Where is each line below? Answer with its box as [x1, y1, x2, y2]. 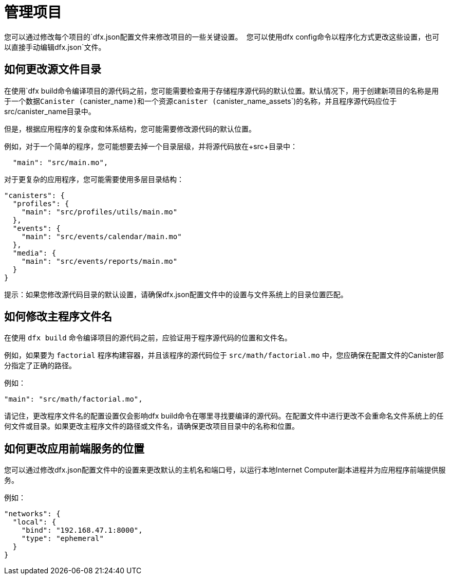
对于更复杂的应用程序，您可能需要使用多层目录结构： [4, 174, 184, 184]
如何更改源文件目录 [4, 63, 101, 76]
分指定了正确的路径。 [4, 361, 76, 370]
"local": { [12, 518, 57, 527]
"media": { [12, 248, 57, 257]
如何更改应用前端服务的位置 [4, 442, 144, 455]
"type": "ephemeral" [21, 534, 104, 543]
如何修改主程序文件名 [4, 310, 112, 323]
